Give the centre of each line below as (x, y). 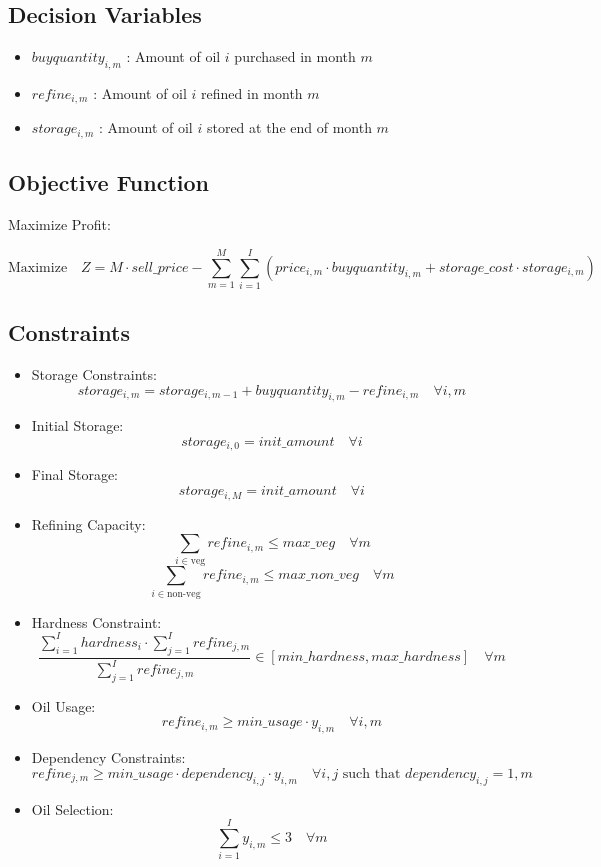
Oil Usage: (63, 705)
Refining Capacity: (88, 523)
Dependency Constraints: (108, 757)
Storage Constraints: (94, 374)
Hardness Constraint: (96, 621)
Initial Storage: (77, 425)
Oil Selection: (72, 808)
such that (371, 773)
